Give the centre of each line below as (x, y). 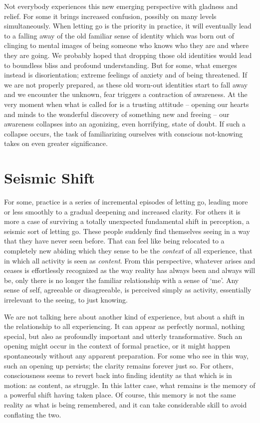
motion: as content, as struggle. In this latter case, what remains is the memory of (130, 385)
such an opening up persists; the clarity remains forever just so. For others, (119, 365)
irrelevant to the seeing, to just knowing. (66, 299)
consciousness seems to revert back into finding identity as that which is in (118, 375)
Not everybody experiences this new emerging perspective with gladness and (121, 6)
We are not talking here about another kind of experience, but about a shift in (124, 316)
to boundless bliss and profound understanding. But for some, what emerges (121, 65)
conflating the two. (33, 414)
